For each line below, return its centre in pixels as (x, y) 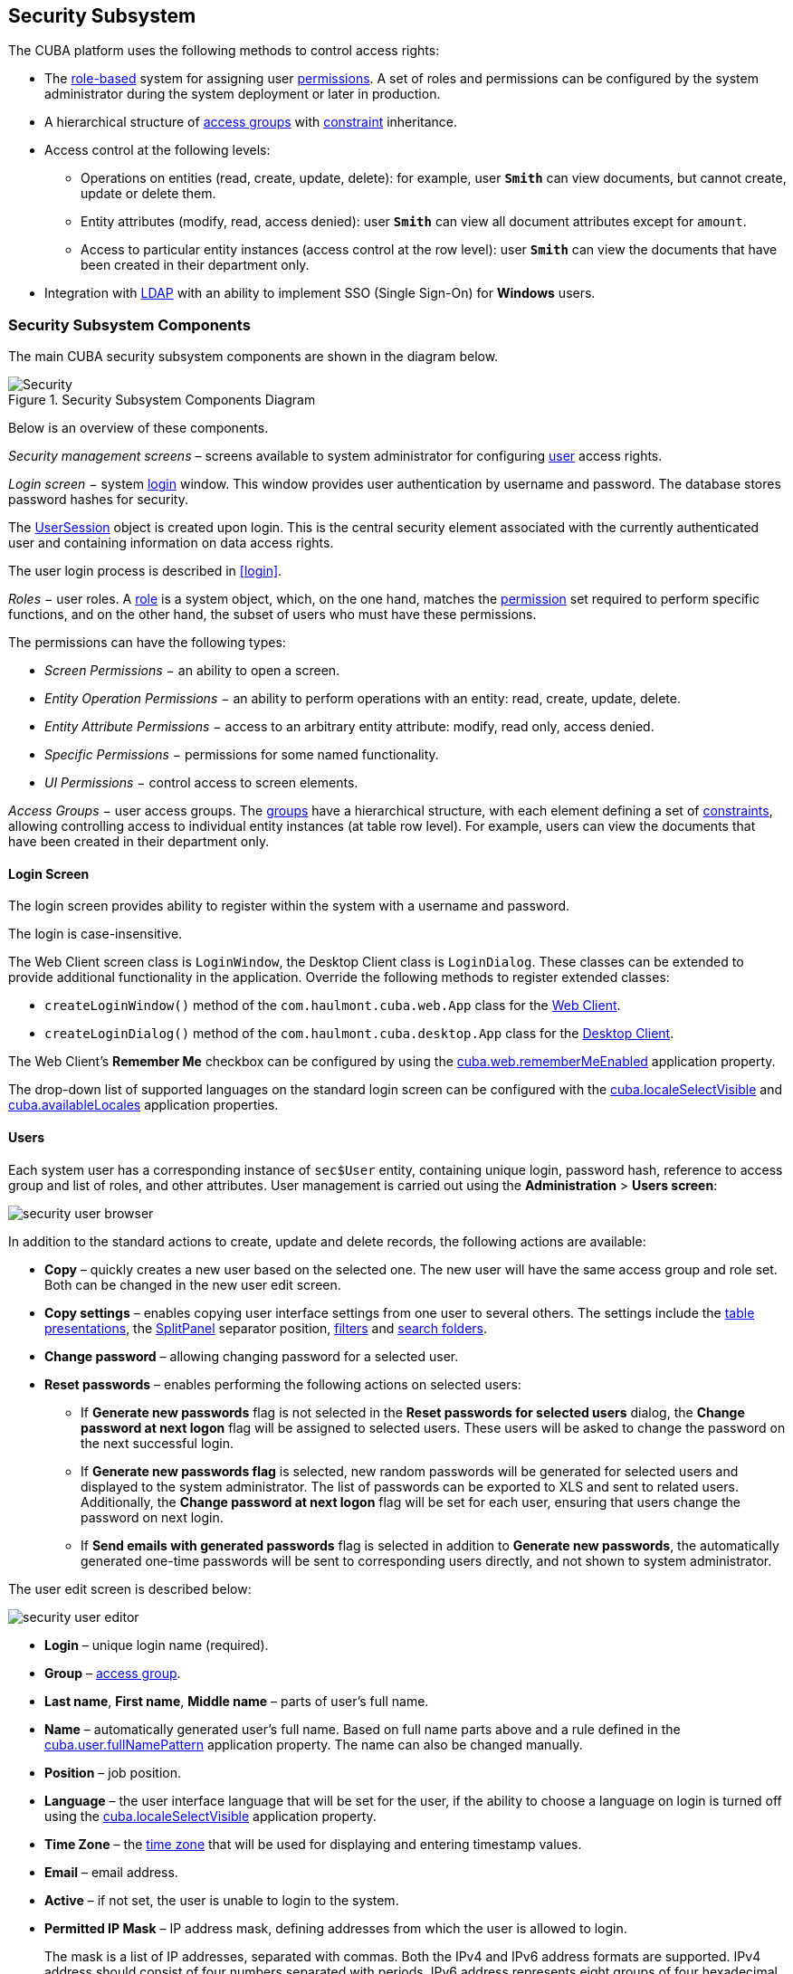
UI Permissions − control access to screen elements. (201, 783)
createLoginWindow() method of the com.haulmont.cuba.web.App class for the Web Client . (333, 1006)
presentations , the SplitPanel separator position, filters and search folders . (266, 1328)
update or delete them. (148, 194)
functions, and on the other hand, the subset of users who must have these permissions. (272, 615)
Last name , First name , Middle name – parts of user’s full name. (237, 1701)
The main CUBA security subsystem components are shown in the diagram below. (253, 357)
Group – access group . (113, 1673)
